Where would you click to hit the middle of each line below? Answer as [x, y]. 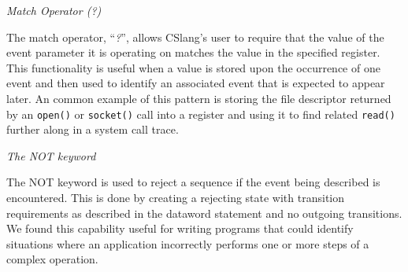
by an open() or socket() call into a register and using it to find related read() [201, 114]
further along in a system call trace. [93, 129]
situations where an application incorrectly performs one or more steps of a [188, 243]
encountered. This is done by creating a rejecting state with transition [176, 197]
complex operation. [52, 259]
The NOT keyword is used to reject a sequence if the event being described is [193, 182]
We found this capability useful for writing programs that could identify [180, 228]
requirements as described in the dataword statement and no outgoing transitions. [204, 213]
